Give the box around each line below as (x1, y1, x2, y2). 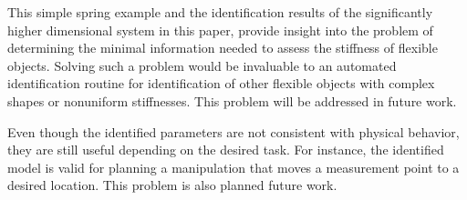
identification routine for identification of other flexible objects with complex (7, 74, 435, 93)
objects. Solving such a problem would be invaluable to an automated (7, 55, 397, 75)
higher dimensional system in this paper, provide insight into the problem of (7, 20, 433, 39)
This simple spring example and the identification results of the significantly (7, 3, 433, 21)
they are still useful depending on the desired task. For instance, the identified (7, 140, 444, 159)
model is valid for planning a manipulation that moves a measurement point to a (7, 157, 460, 176)
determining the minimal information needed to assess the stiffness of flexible (7, 38, 438, 57)
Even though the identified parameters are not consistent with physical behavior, (7, 122, 460, 141)
